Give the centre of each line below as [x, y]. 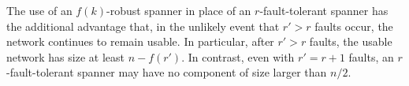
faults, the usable [351, 41]
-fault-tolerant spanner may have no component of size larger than [167, 72]
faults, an [371, 56]
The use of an [39, 10]
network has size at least [65, 56]
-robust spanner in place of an [178, 10]
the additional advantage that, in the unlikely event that [143, 26]
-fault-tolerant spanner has [324, 10]
